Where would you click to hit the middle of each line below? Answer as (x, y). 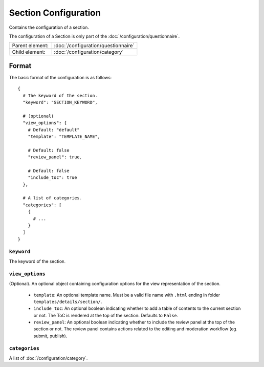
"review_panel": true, (55, 157)
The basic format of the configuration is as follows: (60, 77)
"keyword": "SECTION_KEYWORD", (60, 102)
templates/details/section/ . (68, 302)
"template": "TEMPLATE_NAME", (64, 136)
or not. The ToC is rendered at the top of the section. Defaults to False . (106, 315)
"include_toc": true (52, 178)
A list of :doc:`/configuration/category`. (48, 358)
